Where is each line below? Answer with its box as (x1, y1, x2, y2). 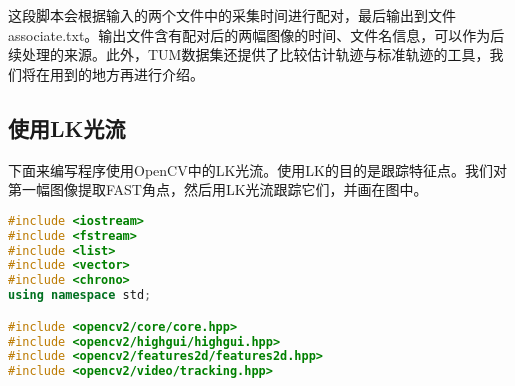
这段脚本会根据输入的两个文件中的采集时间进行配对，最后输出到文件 (8, 5, 456, 25)
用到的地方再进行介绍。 (49, 63, 204, 84)
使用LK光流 (8, 112, 126, 143)
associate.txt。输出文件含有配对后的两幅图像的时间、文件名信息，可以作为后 (8, 24, 505, 45)
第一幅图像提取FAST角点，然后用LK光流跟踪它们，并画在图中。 (8, 179, 428, 200)
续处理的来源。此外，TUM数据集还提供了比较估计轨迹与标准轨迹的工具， (8, 44, 490, 65)
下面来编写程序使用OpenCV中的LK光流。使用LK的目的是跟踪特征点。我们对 (8, 159, 507, 180)
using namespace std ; (8, 288, 152, 303)
